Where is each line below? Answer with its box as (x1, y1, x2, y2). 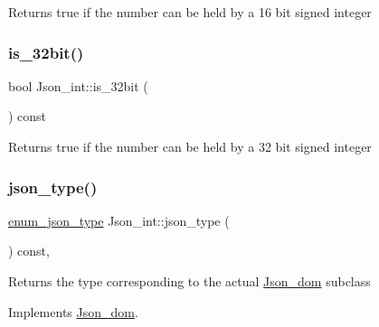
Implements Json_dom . (8, 302, 138, 321)
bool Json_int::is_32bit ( (8, 76, 148, 95)
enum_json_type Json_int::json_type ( (8, 210, 230, 229)
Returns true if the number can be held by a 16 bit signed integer (8, 3, 372, 21)
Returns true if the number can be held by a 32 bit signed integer (8, 137, 372, 155)
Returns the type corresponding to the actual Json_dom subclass (8, 272, 371, 290)
